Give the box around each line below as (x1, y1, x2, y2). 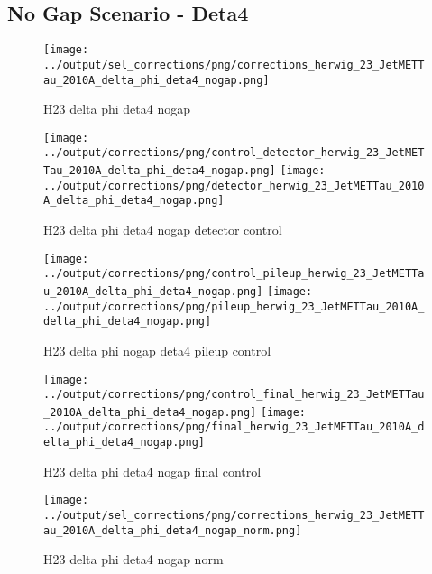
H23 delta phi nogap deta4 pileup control (43, 340, 271, 359)
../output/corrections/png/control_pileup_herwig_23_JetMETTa (43, 267, 425, 281)
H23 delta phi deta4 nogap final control (43, 461, 262, 480)
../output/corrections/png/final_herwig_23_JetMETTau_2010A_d (43, 421, 425, 434)
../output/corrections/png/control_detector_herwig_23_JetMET (43, 146, 425, 160)
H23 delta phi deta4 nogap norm (43, 550, 224, 569)
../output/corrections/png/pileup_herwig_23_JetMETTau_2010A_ (43, 300, 425, 313)
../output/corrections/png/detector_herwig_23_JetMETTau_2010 (43, 179, 425, 192)
